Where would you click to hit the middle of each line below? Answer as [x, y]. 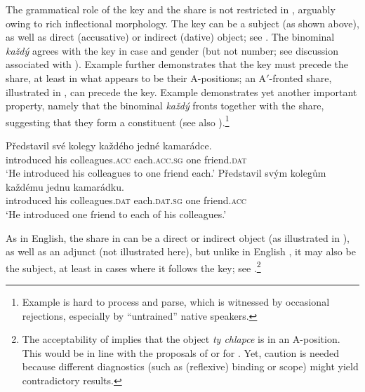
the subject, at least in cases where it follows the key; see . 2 [133, 266]
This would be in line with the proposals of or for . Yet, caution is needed [180, 352]
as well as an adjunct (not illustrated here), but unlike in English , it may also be [181, 251]
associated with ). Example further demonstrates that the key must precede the [177, 64]
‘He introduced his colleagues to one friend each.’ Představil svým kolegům [166, 173]
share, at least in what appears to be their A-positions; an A [136, 77]
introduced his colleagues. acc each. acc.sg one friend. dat [126, 159]
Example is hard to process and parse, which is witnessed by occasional [176, 302]
